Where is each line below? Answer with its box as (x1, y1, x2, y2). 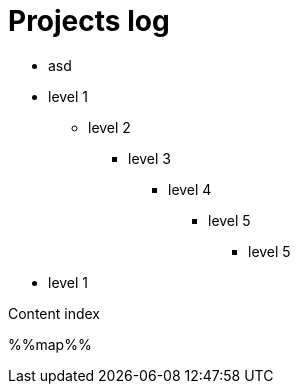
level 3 (128, 149, 172, 167)
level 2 (88, 118, 131, 136)
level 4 (168, 180, 212, 198)
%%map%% (8, 335, 92, 353)
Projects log (8, 4, 170, 38)
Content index (8, 304, 101, 322)
